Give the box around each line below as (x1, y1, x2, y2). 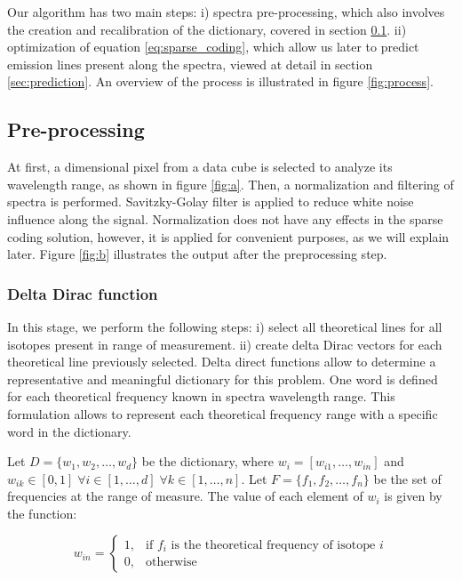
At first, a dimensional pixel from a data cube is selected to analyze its (7, 157, 393, 176)
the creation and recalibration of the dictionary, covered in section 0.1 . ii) (7, 20, 407, 38)
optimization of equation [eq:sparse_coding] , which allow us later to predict (7, 37, 419, 56)
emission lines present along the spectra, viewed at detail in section (7, 54, 373, 73)
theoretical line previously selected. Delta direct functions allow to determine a (7, 352, 436, 371)
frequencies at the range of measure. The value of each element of (7, 487, 363, 505)
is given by (384, 487, 442, 505)
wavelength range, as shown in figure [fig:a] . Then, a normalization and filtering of (7, 174, 454, 193)
